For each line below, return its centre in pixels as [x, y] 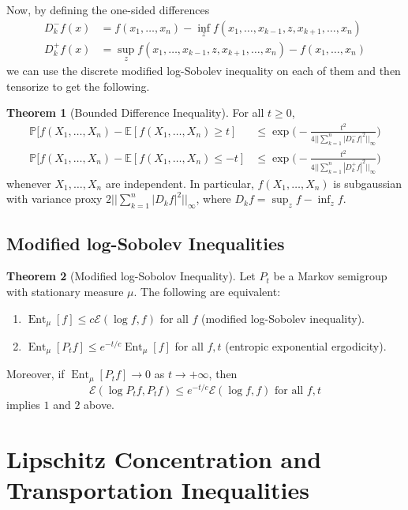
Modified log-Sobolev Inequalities [146, 243]
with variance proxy [54, 199]
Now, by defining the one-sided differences [108, 9]
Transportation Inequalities [158, 489]
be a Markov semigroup [330, 276]
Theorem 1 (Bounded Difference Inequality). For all [135, 112]
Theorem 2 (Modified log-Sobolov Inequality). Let [131, 276]
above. [99, 405]
